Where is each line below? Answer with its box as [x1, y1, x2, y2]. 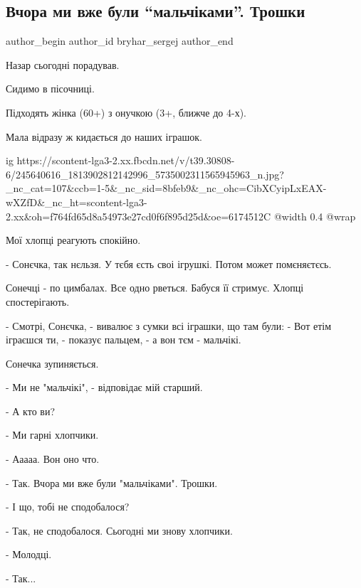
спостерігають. [6, 294, 70, 309]
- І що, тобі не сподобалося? [6, 499, 130, 514]
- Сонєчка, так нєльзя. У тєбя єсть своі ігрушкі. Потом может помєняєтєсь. [6, 256, 332, 271]
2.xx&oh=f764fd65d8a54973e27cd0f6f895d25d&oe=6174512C [6, 208, 271, 223]
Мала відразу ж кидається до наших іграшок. [6, 129, 202, 144]
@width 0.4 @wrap [273, 208, 356, 223]
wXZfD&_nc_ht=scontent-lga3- [6, 194, 147, 209]
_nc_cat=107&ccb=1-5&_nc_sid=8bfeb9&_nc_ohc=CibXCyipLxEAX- [6, 181, 327, 196]
